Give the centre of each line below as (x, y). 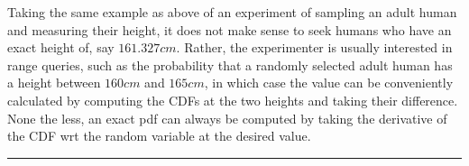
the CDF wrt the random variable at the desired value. (159, 136)
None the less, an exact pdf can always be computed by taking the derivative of (227, 118)
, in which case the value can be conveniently (329, 83)
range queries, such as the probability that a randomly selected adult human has (230, 65)
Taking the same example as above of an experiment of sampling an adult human (232, 12)
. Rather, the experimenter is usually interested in (314, 47)
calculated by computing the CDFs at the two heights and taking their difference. (233, 100)
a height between (54, 83)
